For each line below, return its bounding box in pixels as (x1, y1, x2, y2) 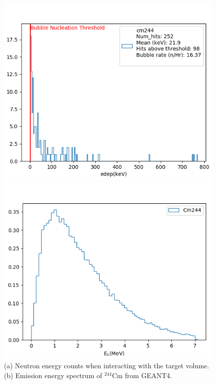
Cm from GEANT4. (112, 370, 172, 381)
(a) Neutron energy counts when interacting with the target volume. (4, 360, 209, 371)
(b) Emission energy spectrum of (4, 370, 103, 381)
